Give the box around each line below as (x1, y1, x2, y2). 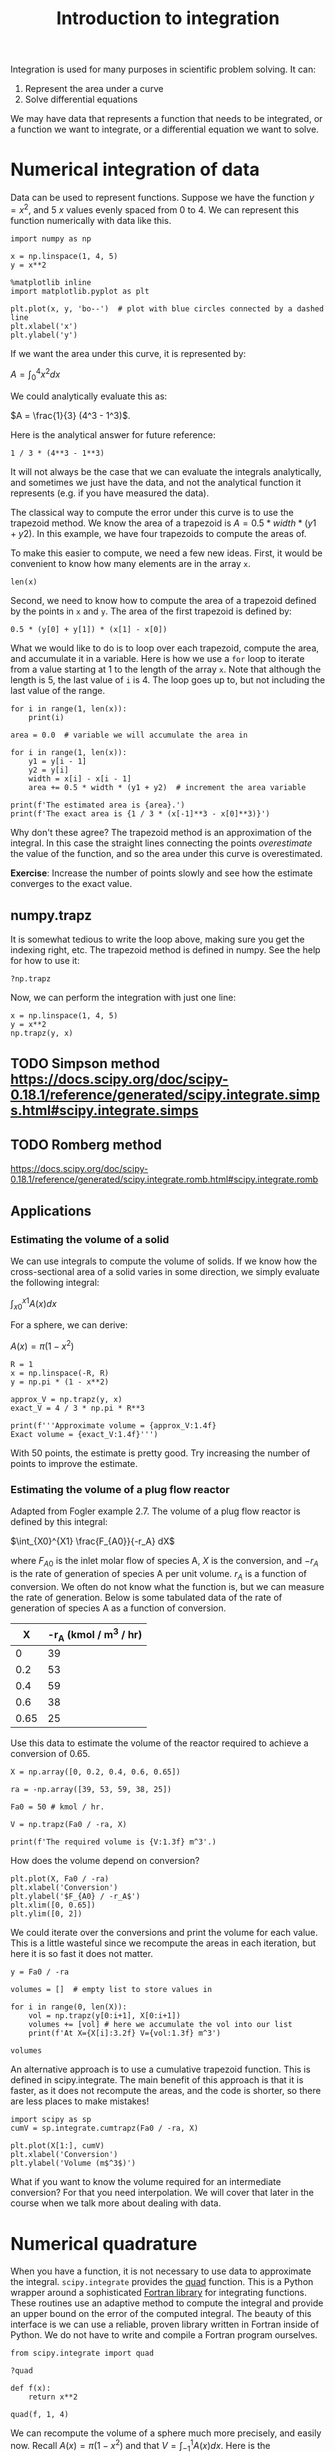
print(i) (28, 713, 65, 723)
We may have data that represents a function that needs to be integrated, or (10, 113, 323, 125)
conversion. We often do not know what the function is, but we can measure (10, 1580, 325, 1592)
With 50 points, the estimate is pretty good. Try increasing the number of (10, 1447, 311, 1459)
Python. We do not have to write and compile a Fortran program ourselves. (10, 2329, 318, 2341)
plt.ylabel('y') (10, 330, 78, 340)
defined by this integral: (10, 1516, 108, 1528)
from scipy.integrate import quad (10, 2348, 155, 2359)
